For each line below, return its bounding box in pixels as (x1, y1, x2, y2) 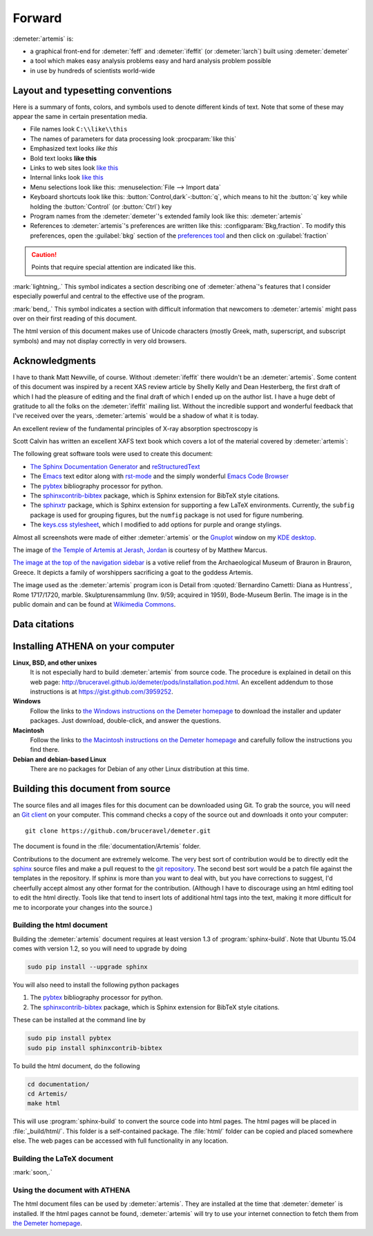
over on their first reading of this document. (12, 314, 137, 323)
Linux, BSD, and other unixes (12, 658, 97, 667)
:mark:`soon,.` (12, 1168, 52, 1177)
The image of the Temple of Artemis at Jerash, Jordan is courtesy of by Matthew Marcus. (12, 546, 267, 554)
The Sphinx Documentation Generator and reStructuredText (30, 462, 200, 470)
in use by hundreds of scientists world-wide (30, 66, 155, 75)
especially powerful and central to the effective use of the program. (12, 292, 205, 301)
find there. (30, 745, 60, 754)
